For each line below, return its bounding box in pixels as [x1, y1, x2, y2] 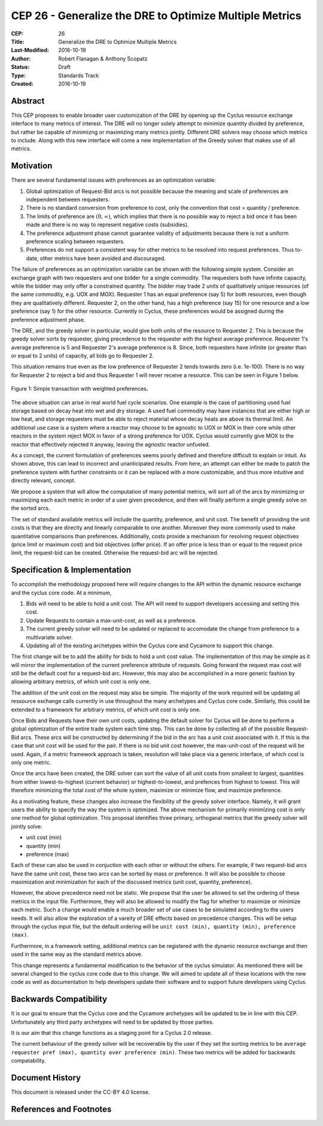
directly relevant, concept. [11, 477, 76, 484]
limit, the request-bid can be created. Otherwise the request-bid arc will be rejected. [11, 549, 219, 557]
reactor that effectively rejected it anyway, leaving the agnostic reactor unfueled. [11, 440, 211, 448]
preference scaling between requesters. [26, 238, 125, 245]
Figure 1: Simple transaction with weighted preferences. [11, 385, 148, 393]
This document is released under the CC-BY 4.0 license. [11, 1088, 150, 1096]
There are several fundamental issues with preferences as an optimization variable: [11, 177, 217, 184]
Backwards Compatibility [11, 994, 108, 1004]
